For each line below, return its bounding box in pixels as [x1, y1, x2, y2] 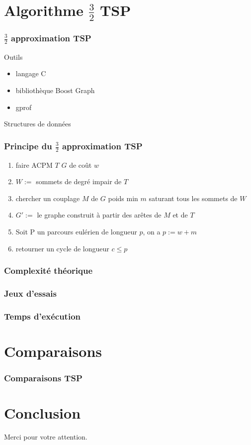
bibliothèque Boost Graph [15, 85, 95, 95]
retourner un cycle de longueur [15, 243, 109, 253]
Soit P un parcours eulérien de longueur [15, 226, 137, 237]
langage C [15, 68, 46, 79]
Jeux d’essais [4, 287, 57, 300]
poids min [108, 193, 138, 203]
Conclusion [4, 403, 81, 423]
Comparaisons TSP [4, 372, 83, 384]
